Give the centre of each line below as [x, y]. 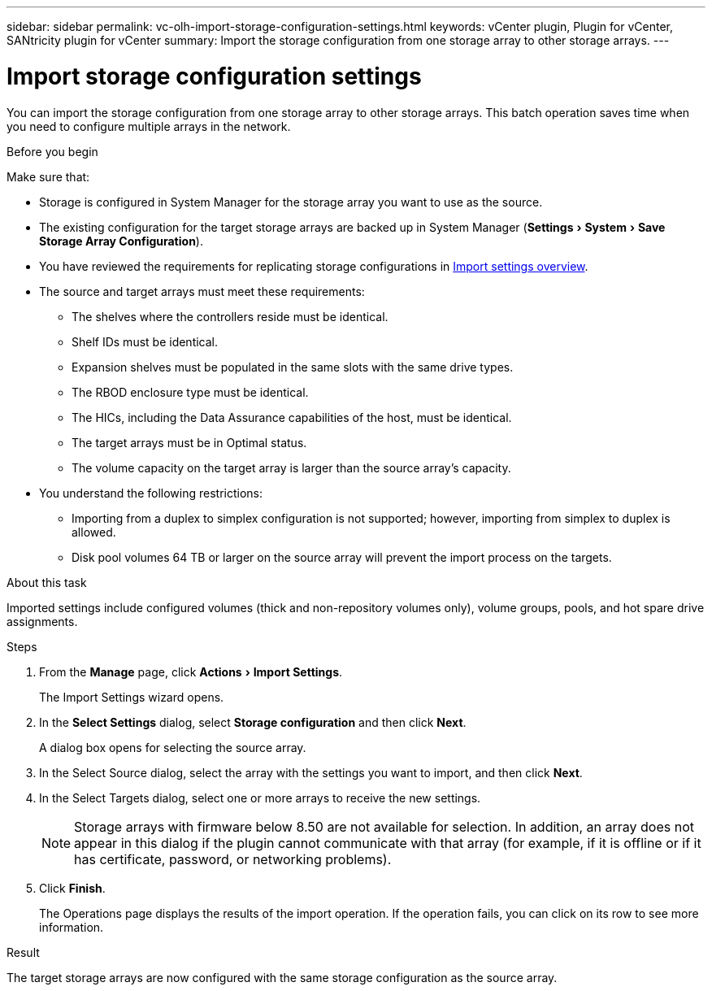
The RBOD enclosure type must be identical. [190, 392]
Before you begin [52, 151]
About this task [47, 582]
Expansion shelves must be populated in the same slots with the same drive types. [293, 367]
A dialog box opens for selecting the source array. [173, 747]
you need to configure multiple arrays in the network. [149, 126]
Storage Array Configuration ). [121, 241]
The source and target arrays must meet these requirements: [202, 291]
